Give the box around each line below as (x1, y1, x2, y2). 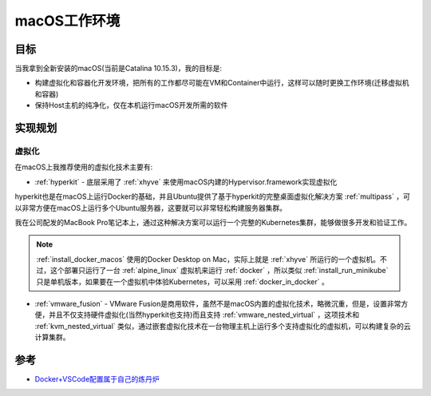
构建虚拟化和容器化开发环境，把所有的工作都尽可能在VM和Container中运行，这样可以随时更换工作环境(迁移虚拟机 (34, 78, 409, 88)
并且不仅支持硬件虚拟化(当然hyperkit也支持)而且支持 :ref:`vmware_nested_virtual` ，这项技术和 (48, 310, 360, 319)
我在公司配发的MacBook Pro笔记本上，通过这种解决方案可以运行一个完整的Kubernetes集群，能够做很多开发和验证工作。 (14, 217, 412, 227)
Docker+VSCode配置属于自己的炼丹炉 (34, 374, 160, 383)
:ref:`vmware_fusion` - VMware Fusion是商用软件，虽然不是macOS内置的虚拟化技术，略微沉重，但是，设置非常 (34, 299, 401, 308)
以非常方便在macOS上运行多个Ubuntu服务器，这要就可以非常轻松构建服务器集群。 (14, 203, 287, 212)
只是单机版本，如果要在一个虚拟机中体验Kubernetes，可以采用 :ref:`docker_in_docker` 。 (36, 276, 329, 287)
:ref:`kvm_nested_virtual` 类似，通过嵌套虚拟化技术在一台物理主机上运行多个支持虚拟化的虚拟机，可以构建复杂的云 (34, 321, 411, 331)
